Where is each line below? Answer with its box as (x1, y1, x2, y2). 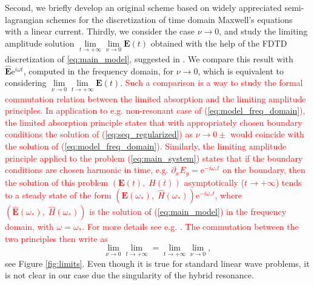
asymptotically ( (184, 175, 245, 188)
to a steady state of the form (5, 189, 112, 201)
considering (5, 76, 47, 89)
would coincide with (230, 128, 304, 140)
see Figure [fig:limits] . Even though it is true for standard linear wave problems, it (5, 257, 310, 269)
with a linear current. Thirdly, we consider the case (5, 25, 195, 38)
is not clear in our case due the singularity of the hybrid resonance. (5, 269, 254, 281)
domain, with (5, 220, 54, 233)
